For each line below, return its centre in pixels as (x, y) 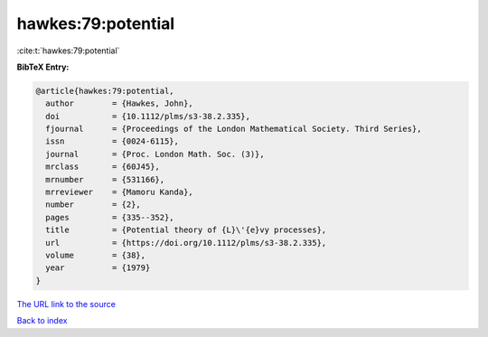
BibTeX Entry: (43, 67)
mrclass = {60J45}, (103, 167)
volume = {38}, (96, 255)
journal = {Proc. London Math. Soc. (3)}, (155, 154)
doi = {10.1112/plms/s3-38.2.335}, (148, 116)
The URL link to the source (66, 304)
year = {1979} (98, 268)
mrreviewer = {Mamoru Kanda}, (119, 192)
